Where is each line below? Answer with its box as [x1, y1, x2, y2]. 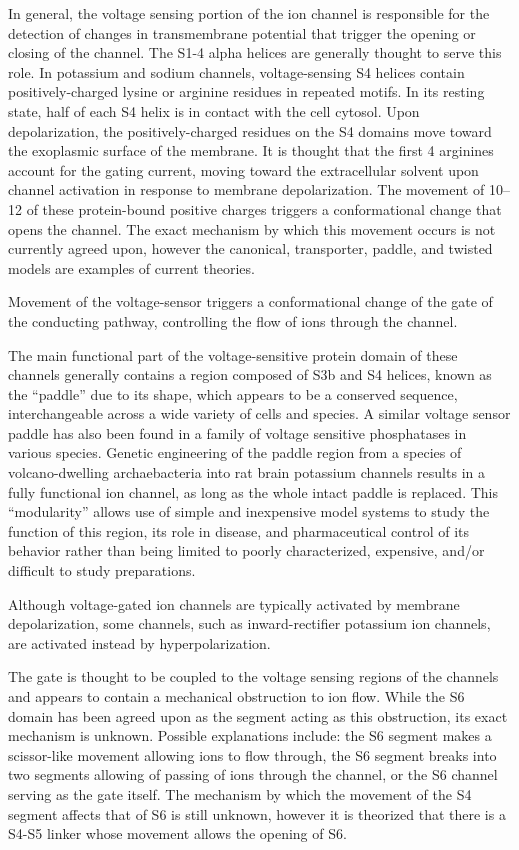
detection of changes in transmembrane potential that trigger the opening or [8, 22, 476, 43]
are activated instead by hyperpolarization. [8, 632, 271, 653]
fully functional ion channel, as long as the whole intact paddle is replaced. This [8, 481, 498, 502]
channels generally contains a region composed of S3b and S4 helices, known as [8, 364, 492, 385]
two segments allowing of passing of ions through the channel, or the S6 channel [8, 764, 498, 785]
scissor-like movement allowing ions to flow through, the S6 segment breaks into [8, 744, 497, 765]
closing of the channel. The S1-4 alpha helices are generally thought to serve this [8, 42, 502, 63]
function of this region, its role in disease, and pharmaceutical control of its [8, 520, 470, 541]
